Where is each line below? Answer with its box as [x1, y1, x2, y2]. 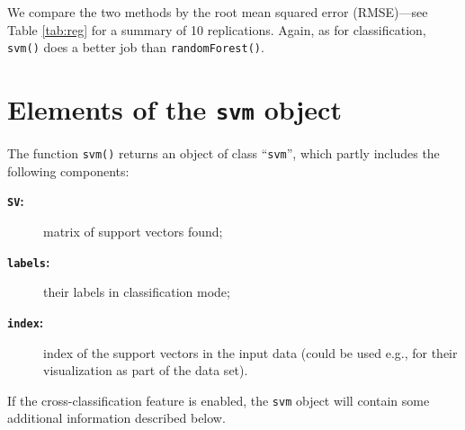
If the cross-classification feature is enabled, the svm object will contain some [7, 390, 430, 409]
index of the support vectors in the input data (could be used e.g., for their [43, 343, 458, 362]
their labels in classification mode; [43, 282, 230, 301]
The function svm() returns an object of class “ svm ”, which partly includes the [7, 144, 440, 163]
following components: [7, 161, 130, 180]
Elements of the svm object [7, 91, 342, 128]
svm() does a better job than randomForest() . [7, 38, 264, 57]
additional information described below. [7, 408, 226, 427]
